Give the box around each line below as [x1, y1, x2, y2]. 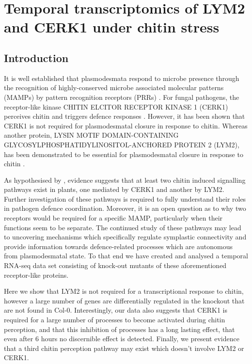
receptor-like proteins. [4, 269, 69, 280]
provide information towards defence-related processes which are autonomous [4, 241, 233, 251]
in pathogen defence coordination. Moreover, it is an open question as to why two [4, 203, 246, 213]
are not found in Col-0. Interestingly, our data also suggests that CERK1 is [4, 305, 228, 315]
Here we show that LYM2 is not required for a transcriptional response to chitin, [4, 286, 244, 296]
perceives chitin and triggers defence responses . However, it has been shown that [4, 111, 245, 121]
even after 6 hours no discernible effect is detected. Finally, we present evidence [4, 333, 239, 344]
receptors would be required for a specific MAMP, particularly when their [4, 213, 223, 223]
